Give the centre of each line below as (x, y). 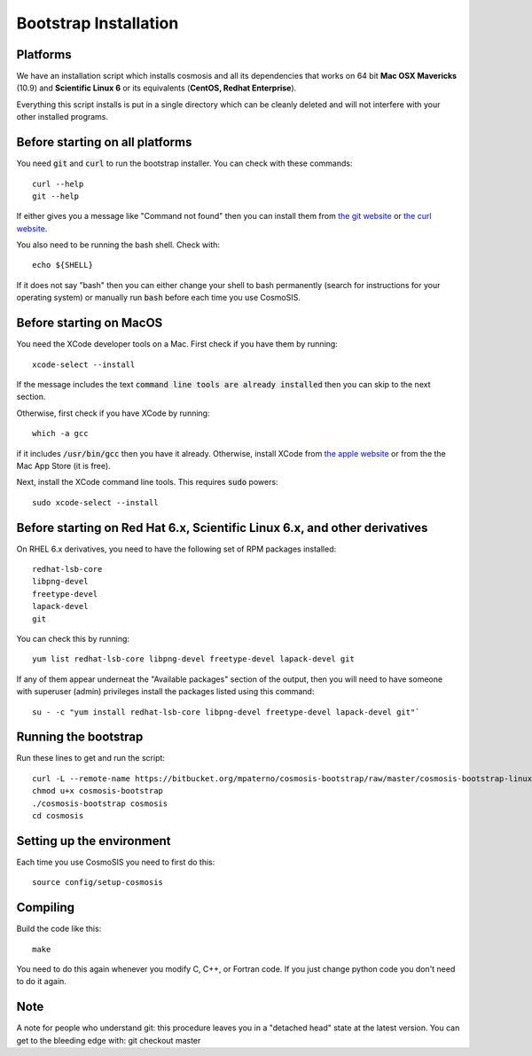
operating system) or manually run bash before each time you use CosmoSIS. (158, 298)
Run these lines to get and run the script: (91, 758)
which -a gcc (60, 434)
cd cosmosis (58, 815)
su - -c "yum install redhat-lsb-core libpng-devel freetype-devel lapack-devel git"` (226, 712)
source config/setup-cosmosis (98, 883)
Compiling (46, 907)
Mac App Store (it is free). (63, 465)
